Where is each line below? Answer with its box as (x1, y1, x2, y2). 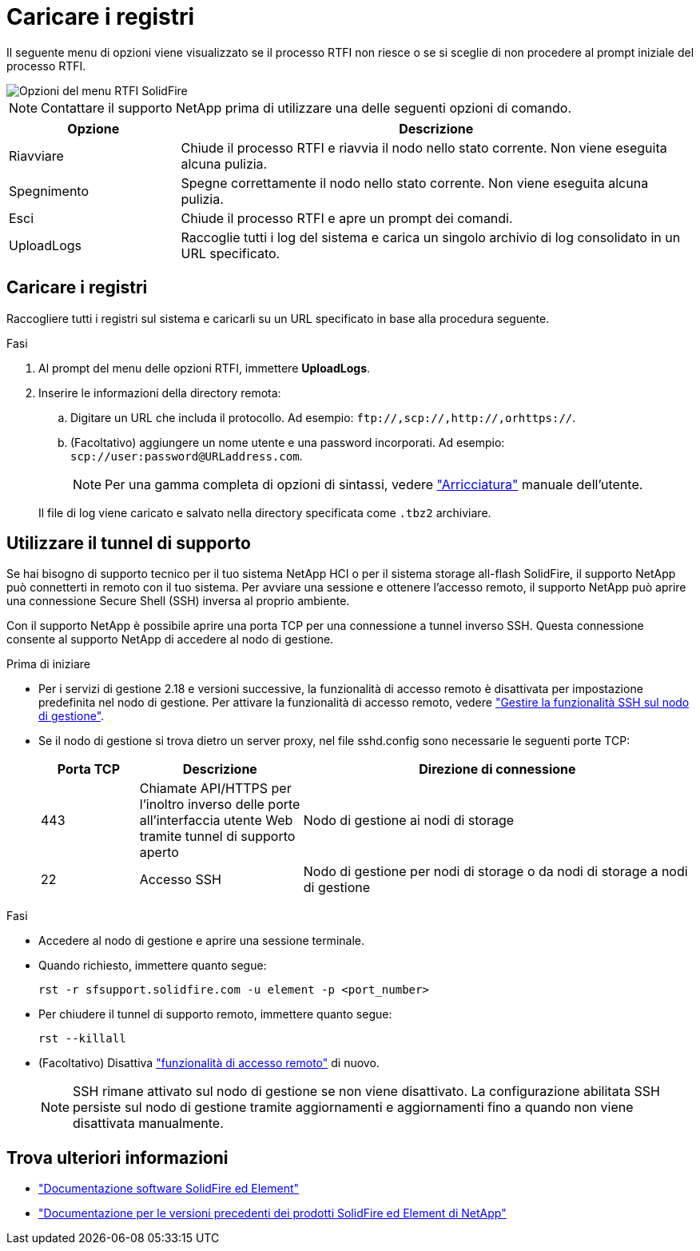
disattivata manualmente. (73, 1115, 224, 1132)
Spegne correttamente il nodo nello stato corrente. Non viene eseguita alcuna (181, 174, 649, 191)
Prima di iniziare (6, 657, 90, 671)
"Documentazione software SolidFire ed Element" (38, 1181, 300, 1196)
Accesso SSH (139, 871, 221, 888)
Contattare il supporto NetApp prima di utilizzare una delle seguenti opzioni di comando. (41, 99, 572, 116)
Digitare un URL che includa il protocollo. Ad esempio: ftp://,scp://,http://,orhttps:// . (70, 410, 576, 424)
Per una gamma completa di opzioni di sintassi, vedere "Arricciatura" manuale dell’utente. (105, 476, 643, 492)
